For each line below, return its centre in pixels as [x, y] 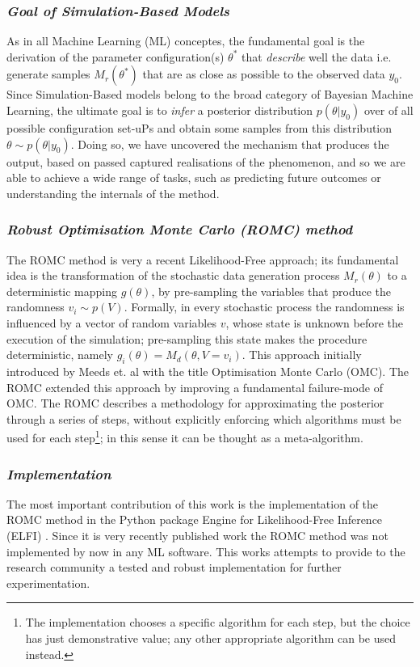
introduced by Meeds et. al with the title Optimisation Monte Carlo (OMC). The [208, 371]
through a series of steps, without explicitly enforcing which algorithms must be [204, 418]
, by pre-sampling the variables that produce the [271, 291]
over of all [388, 110]
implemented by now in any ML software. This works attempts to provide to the [206, 551]
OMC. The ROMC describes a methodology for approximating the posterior [195, 403]
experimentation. [48, 583]
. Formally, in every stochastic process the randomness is [264, 307]
